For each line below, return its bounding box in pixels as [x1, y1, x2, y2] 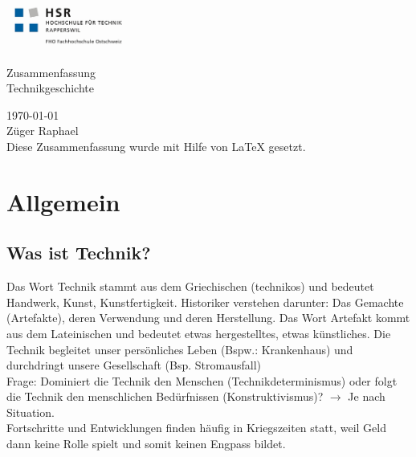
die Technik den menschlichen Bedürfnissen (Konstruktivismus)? [6, 388, 324, 405]
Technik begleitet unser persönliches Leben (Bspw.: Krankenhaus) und [6, 341, 353, 357]
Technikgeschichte [6, 80, 94, 96]
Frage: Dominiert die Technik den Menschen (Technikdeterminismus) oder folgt [6, 372, 398, 389]
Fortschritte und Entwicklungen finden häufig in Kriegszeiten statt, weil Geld [6, 419, 386, 436]
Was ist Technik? [6, 240, 151, 265]
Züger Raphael [6, 122, 79, 139]
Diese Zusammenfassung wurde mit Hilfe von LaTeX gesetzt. [6, 137, 306, 154]
